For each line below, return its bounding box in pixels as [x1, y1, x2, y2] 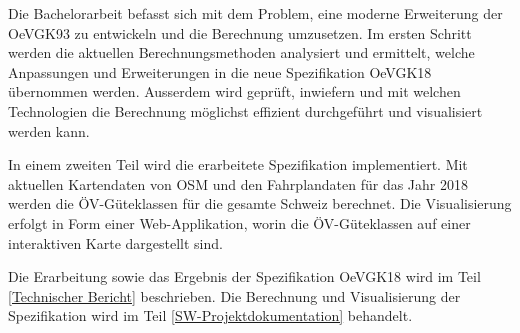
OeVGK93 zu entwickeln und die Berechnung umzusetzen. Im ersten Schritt [8, 22, 472, 43]
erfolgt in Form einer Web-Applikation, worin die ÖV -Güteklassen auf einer [8, 212, 471, 233]
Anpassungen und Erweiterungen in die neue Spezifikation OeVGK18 [8, 61, 432, 82]
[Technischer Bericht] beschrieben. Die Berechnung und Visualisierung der [8, 285, 461, 306]
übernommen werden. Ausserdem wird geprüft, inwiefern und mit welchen [8, 81, 461, 102]
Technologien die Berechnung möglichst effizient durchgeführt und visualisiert [8, 100, 483, 121]
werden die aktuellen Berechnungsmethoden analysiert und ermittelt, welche [8, 42, 475, 63]
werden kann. [8, 120, 90, 141]
